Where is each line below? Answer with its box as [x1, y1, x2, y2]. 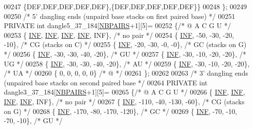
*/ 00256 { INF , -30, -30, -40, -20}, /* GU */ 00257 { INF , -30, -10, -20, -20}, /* [4, 48, 247, 59]
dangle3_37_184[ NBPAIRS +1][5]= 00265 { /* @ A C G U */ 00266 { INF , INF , [4, 87, 245, 97]
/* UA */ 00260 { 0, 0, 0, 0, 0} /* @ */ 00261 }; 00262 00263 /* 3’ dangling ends [4, 68, 248, 78]
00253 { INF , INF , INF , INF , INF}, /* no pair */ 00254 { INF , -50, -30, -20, [4, 30, 234, 40]
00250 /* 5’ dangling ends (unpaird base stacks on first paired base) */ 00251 [4, 11, 235, 21]
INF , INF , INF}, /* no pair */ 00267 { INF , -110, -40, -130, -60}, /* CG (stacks [4, 96, 245, 106]
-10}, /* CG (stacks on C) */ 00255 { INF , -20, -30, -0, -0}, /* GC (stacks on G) [4, 39, 247, 49]
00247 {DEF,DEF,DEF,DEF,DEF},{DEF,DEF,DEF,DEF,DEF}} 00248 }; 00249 [4, 1, 247, 11]
